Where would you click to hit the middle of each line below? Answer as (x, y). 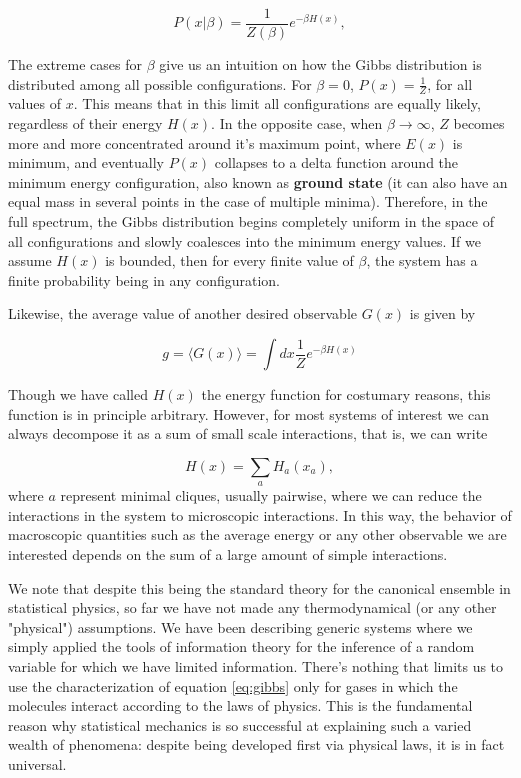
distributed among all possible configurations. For (160, 83)
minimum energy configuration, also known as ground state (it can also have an (258, 181)
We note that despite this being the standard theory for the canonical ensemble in (259, 587)
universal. (37, 763)
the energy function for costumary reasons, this (346, 394)
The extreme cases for (75, 64)
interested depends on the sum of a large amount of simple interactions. (228, 553)
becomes (479, 123)
